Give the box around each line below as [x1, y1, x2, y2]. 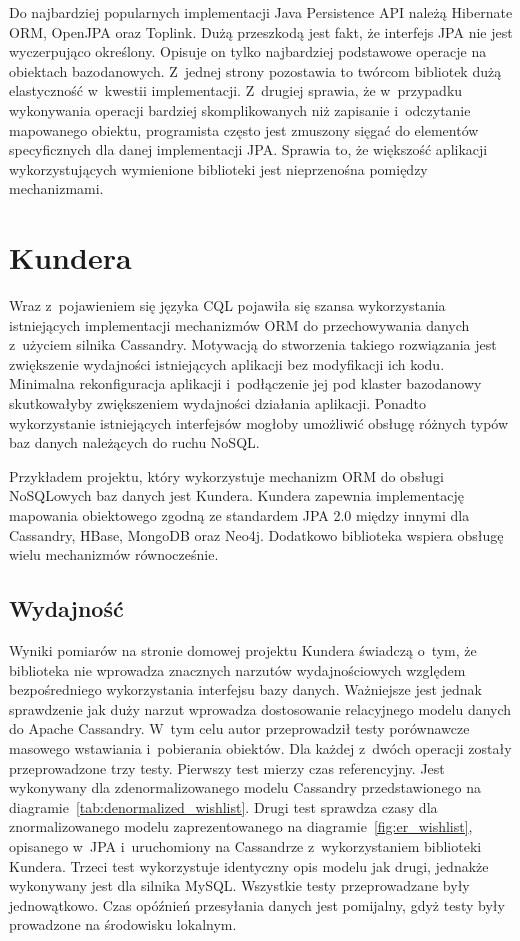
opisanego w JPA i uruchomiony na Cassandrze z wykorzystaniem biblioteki [9, 835, 482, 856]
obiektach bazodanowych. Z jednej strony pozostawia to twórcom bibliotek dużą [9, 60, 502, 81]
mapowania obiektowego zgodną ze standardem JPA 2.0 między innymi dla [9, 505, 470, 525]
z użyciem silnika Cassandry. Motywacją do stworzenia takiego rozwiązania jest [9, 334, 497, 355]
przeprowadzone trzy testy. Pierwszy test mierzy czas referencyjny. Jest [9, 757, 445, 778]
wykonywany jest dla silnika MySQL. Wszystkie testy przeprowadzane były [9, 875, 470, 896]
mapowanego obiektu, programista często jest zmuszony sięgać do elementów [9, 119, 479, 140]
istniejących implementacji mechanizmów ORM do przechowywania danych [9, 314, 470, 335]
